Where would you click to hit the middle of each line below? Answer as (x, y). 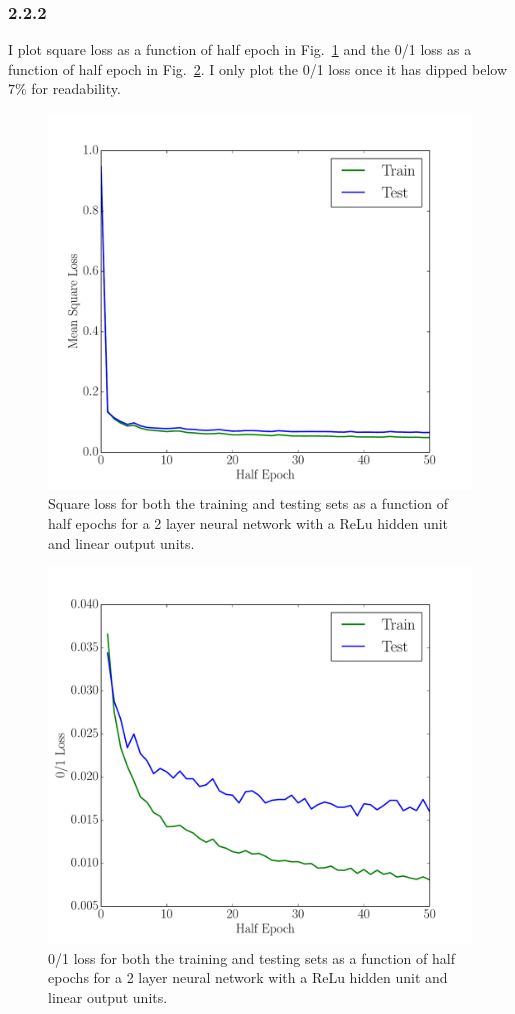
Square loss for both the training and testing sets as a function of (248, 503)
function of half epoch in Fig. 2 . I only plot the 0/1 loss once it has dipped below (258, 68)
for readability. (76, 88)
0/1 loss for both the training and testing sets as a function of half (251, 957)
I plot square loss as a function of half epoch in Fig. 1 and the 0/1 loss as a (240, 49)
